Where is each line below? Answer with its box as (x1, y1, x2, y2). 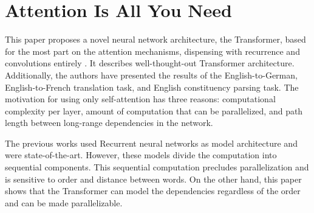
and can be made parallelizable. (5, 196, 123, 209)
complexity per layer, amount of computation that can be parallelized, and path (5, 104, 303, 117)
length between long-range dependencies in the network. (5, 116, 213, 129)
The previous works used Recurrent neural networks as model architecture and (5, 136, 298, 149)
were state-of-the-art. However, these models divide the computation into (5, 148, 277, 161)
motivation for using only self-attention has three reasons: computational (5, 93, 276, 105)
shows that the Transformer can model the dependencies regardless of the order (5, 184, 301, 197)
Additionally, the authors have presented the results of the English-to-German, (5, 68, 298, 81)
